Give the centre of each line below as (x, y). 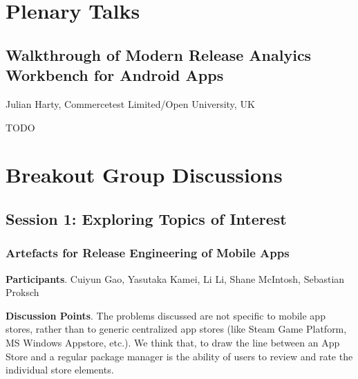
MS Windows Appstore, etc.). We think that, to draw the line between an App (173, 342)
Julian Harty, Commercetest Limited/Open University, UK (130, 103)
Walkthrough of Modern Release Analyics (159, 54)
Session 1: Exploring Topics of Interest (146, 218)
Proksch (22, 292)
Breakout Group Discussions (144, 175)
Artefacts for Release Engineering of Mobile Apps (148, 253)
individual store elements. (60, 370)
